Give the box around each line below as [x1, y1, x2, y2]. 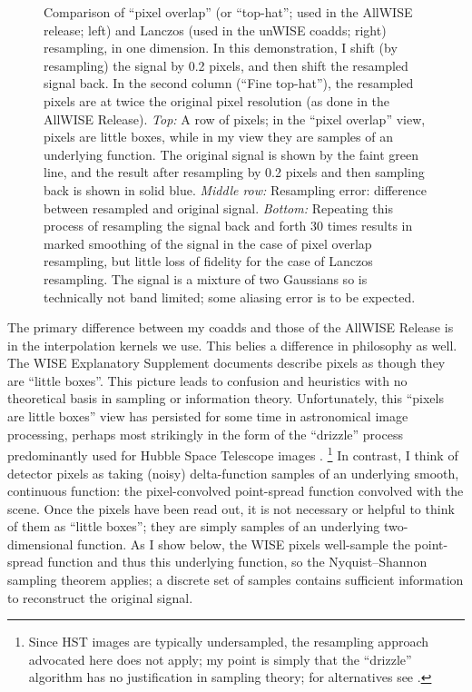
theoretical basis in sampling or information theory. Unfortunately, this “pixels [7, 389, 444, 408]
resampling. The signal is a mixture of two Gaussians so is [44, 269, 368, 288]
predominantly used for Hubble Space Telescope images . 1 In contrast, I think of [7, 443, 458, 464]
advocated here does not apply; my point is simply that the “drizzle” [28, 649, 412, 668]
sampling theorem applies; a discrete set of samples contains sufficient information [7, 570, 464, 589]
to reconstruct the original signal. [7, 588, 193, 607]
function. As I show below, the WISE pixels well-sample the [77, 534, 410, 553]
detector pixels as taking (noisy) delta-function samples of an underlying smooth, [7, 463, 459, 482]
